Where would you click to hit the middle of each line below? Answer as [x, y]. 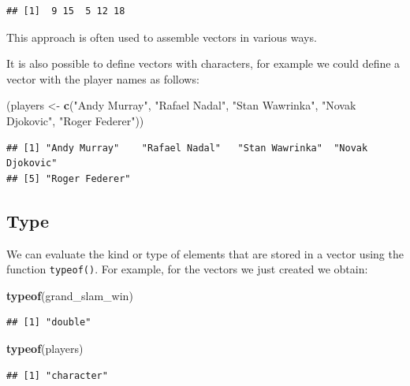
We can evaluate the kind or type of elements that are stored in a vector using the [205, 253]
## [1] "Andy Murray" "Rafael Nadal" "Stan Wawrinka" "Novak [187, 148]
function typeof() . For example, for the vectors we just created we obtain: [187, 269]
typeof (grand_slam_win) [70, 295]
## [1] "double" [49, 323]
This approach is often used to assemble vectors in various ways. [162, 37]
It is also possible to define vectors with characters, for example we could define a [203, 63]
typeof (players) [45, 348]
